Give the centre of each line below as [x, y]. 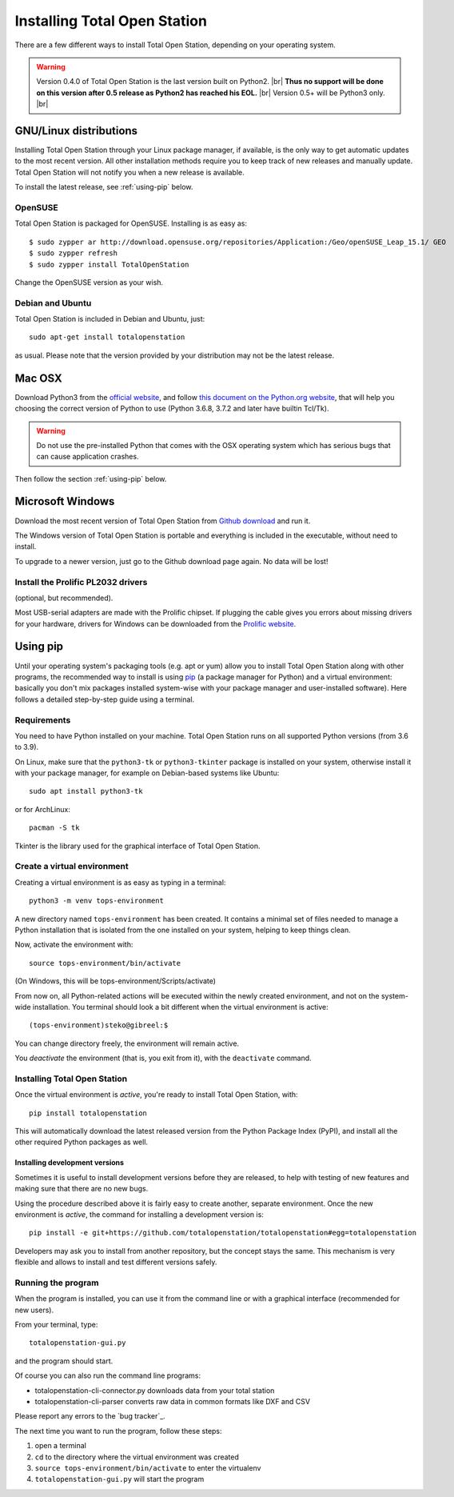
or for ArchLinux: [43, 809]
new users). [34, 1310]
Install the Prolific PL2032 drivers [81, 582]
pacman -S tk [54, 828]
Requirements [43, 720]
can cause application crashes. [88, 457]
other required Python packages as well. [81, 1142]
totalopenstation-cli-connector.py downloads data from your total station [155, 1390]
